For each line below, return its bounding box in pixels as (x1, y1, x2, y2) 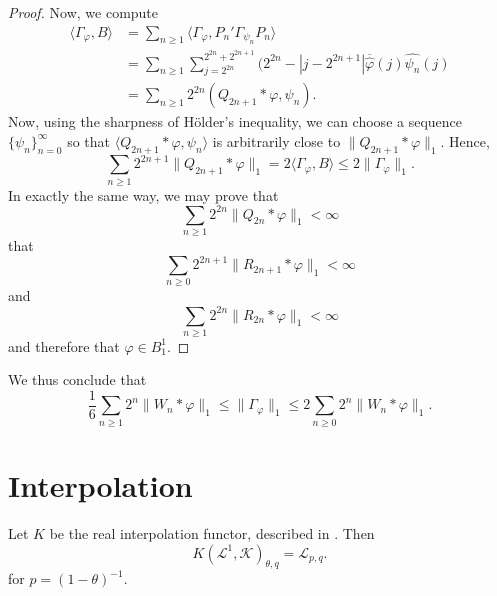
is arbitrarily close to (212, 130, 341, 151)
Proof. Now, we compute (8, 2, 159, 22)
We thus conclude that (8, 369, 147, 390)
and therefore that (8, 335, 120, 356)
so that (67, 130, 111, 151)
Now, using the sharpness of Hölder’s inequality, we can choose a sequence (8, 111, 463, 132)
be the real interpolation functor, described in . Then (49, 522, 375, 543)
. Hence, (440, 130, 490, 151)
